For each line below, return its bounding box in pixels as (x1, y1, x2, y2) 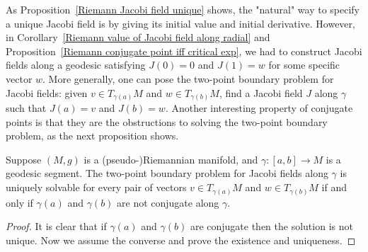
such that (6, 101, 47, 115)
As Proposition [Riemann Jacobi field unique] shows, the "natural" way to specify (6, 2, 360, 16)
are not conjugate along (117, 195, 219, 210)
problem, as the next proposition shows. (6, 128, 179, 143)
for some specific (268, 57, 340, 72)
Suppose (6, 151, 42, 166)
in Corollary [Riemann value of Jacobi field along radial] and (6, 30, 270, 45)
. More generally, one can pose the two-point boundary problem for (42, 71, 334, 86)
